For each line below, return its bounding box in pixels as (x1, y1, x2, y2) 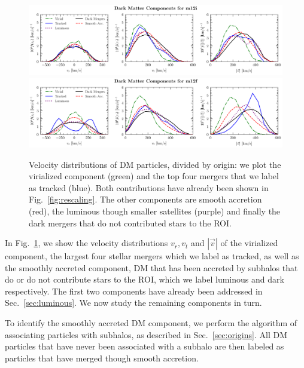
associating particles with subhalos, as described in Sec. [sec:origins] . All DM (5, 328, 287, 341)
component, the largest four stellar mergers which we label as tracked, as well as (5, 250, 299, 262)
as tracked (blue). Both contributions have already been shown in (29, 181, 269, 194)
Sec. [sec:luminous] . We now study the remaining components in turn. (5, 296, 262, 309)
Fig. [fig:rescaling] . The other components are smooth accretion (29, 193, 262, 206)
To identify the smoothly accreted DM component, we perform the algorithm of (5, 317, 297, 329)
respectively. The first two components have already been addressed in (5, 284, 263, 297)
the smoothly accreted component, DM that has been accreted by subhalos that (5, 261, 298, 274)
